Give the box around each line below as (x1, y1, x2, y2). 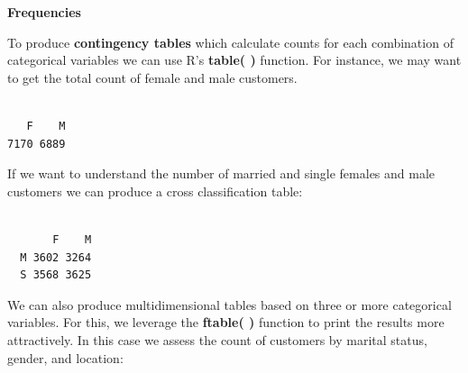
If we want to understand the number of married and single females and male (7, 164, 436, 183)
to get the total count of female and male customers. (7, 68, 298, 86)
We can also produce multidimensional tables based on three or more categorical (7, 295, 452, 314)
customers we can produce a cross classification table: (7, 181, 303, 200)
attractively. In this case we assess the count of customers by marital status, (7, 330, 427, 349)
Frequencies (7, 3, 81, 21)
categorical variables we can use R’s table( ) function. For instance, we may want (7, 50, 462, 69)
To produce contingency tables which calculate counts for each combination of (7, 32, 454, 51)
